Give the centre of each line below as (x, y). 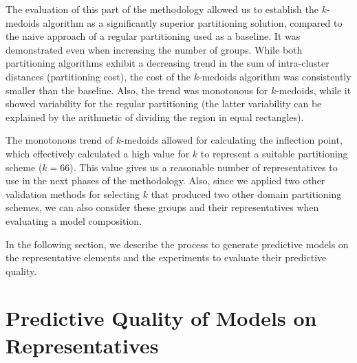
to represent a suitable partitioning (274, 153)
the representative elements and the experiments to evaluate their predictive (166, 257)
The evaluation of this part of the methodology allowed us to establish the (162, 9)
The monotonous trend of (60, 140)
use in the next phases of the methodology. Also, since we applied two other (165, 180)
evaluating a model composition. (74, 220)
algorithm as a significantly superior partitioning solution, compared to (193, 22)
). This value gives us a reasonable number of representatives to (204, 167)
